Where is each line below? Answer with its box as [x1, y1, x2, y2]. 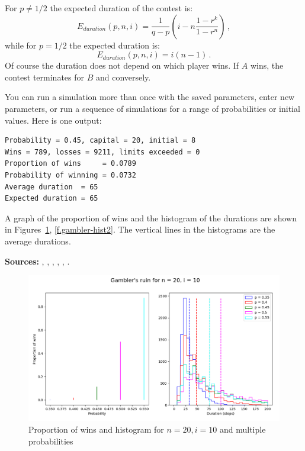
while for [5, 38, 37, 51]
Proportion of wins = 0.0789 [5, 159, 136, 168]
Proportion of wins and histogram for [28, 423, 164, 436]
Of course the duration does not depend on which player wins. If [5, 59, 239, 72]
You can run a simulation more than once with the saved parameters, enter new [5, 91, 295, 103]
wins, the [250, 59, 284, 72]
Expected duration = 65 [5, 194, 98, 203]
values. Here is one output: [5, 114, 102, 126]
